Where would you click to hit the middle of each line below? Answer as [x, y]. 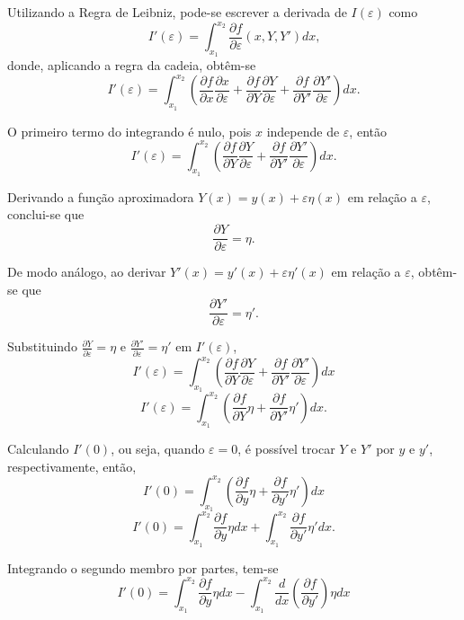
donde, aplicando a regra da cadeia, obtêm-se [132, 65]
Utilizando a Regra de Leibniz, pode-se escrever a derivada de [177, 12]
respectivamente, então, [72, 466]
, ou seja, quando [158, 449]
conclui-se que [46, 214]
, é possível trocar [286, 449]
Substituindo [42, 346]
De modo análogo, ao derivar [87, 272]
